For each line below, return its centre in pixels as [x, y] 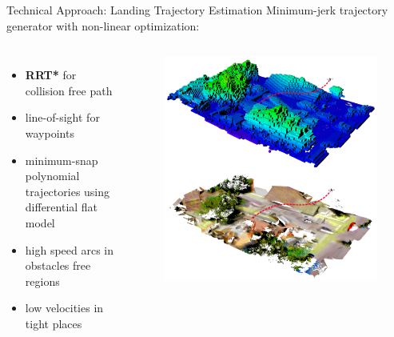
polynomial [52, 176]
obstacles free [58, 265]
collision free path [69, 90]
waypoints [50, 132]
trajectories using [68, 191]
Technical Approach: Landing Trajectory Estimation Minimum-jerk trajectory [197, 10]
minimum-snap [62, 160]
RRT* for [51, 75]
